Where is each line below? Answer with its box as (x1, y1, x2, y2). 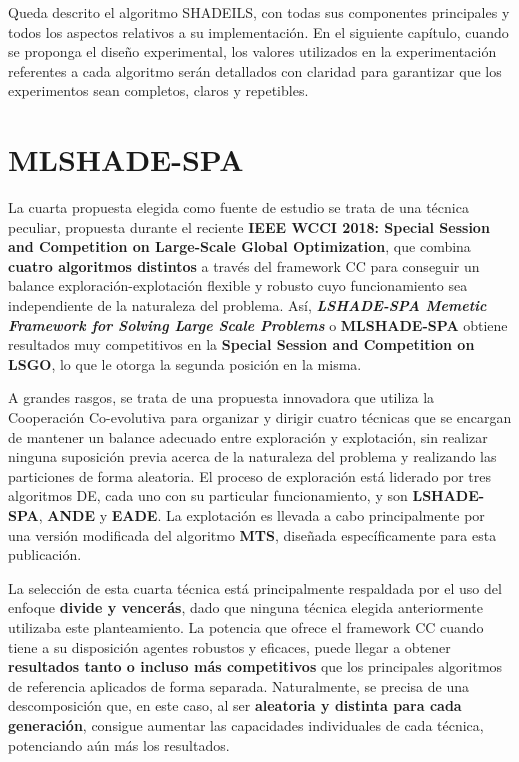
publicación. (8, 544, 82, 565)
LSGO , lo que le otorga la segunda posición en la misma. (8, 353, 362, 374)
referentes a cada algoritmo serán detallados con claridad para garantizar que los (8, 60, 502, 81)
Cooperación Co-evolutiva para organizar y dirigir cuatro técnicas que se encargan (8, 407, 512, 428)
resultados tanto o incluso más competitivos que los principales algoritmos (8, 656, 503, 677)
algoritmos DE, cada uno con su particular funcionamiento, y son (8, 485, 408, 506)
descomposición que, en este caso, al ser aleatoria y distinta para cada (8, 695, 462, 716)
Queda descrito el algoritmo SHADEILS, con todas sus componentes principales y (8, 2, 510, 22)
